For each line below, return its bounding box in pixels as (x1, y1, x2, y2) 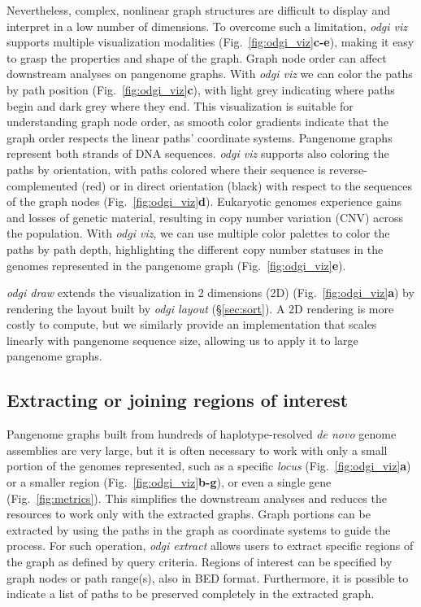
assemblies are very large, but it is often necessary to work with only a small (7, 441, 388, 458)
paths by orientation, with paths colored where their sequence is (7, 160, 326, 177)
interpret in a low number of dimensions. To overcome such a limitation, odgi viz (7, 17, 408, 34)
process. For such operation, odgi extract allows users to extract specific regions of (7, 537, 414, 554)
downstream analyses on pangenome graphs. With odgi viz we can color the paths (7, 65, 413, 82)
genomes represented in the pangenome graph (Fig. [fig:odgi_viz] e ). (7, 256, 346, 273)
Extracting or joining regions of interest (7, 387, 349, 413)
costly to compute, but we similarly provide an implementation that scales (7, 316, 377, 333)
